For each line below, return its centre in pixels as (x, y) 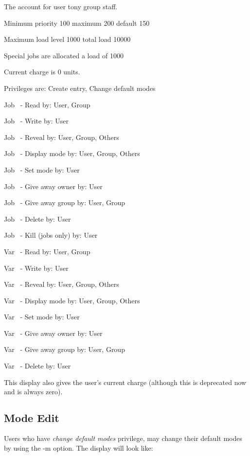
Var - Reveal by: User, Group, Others (62, 284)
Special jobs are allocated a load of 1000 (64, 55)
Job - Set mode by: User (42, 169)
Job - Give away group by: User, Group (65, 202)
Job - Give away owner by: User (53, 186)
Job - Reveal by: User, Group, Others (62, 137)
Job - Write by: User (36, 121)
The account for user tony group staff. (61, 6)
